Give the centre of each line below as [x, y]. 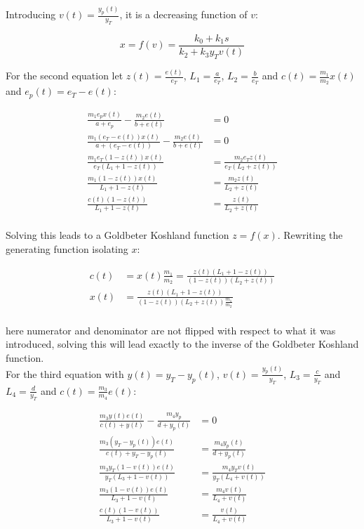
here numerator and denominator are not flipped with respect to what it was [171, 330]
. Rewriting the [310, 235]
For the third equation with [65, 373]
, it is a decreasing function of [183, 14]
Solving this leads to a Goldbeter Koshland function [117, 235]
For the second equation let [65, 76]
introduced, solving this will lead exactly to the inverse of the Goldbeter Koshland [182, 344]
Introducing [31, 14]
